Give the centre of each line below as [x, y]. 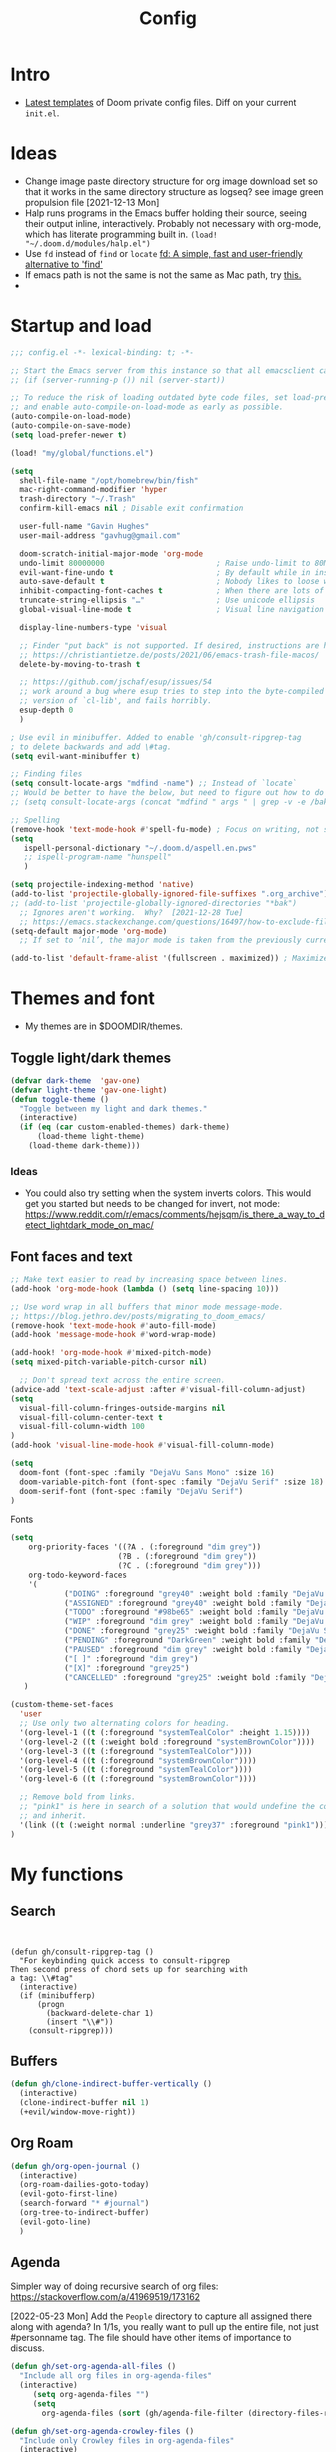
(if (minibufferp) [58, 1995]
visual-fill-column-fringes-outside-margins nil [122, 1408]
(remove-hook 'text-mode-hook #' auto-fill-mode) [113, 1325]
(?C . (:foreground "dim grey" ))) [189, 1566]
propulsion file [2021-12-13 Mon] [92, 202]
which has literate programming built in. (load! [121, 234]
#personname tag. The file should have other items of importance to [151, 2338]
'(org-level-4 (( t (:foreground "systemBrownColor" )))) [138, 1760]
